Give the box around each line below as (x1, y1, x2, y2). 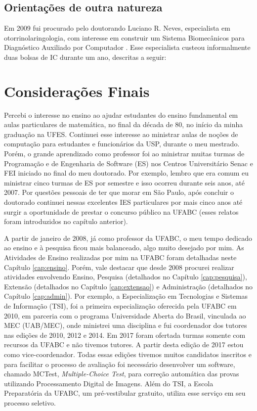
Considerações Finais (4, 81, 150, 101)
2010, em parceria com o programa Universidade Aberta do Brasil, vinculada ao (4, 310, 246, 320)
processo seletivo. (4, 397, 56, 408)
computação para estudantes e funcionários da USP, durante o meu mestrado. (4, 138, 240, 149)
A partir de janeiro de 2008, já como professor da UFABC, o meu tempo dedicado (4, 232, 252, 243)
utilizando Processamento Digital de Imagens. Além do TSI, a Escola (4, 378, 214, 388)
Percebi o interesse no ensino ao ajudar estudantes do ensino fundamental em (4, 109, 238, 120)
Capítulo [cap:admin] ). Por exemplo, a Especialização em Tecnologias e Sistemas (4, 291, 248, 301)
